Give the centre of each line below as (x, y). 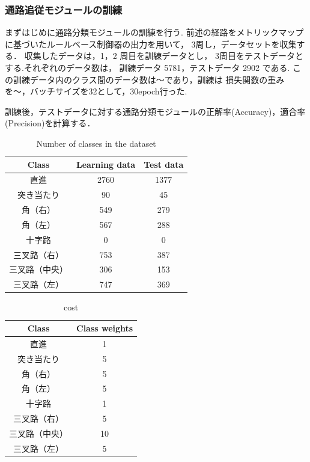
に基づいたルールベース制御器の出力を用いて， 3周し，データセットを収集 (151, 44)
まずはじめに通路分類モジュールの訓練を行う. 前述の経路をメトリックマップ (154, 32)
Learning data (106, 164)
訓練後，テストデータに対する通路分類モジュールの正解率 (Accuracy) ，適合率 (155, 111)
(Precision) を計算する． (50, 123)
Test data (164, 164)
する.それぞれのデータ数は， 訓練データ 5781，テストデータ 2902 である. (147, 67)
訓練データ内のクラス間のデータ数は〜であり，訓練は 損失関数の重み (149, 79)
